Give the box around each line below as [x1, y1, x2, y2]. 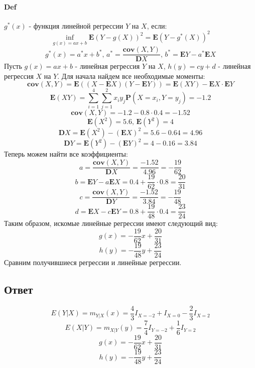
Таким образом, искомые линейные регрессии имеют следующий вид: [4, 218, 218, 228]
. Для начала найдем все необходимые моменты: [57, 70, 205, 81]
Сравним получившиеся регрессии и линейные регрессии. [4, 257, 182, 268]
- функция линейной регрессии [29, 20, 123, 31]
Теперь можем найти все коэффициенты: [4, 149, 128, 159]
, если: [147, 20, 167, 31]
